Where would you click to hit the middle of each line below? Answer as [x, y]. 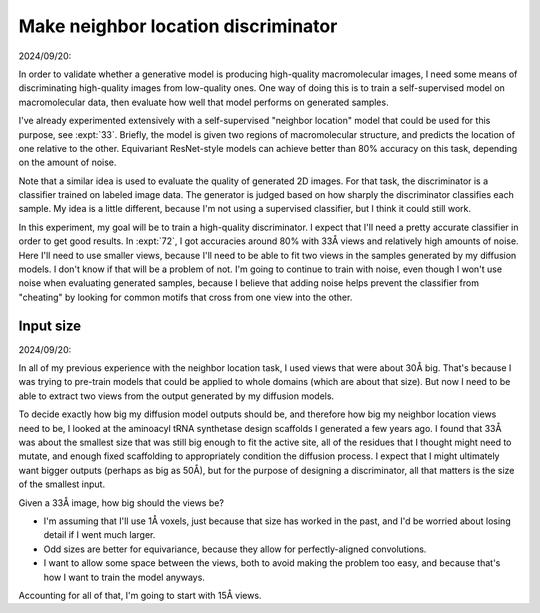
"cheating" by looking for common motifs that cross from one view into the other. [185, 297]
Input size [50, 325]
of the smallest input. [61, 484]
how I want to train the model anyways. [124, 577]
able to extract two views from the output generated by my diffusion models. [176, 396]
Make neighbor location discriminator [178, 26]
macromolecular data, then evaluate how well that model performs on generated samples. [203, 102]
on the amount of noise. [67, 162]
